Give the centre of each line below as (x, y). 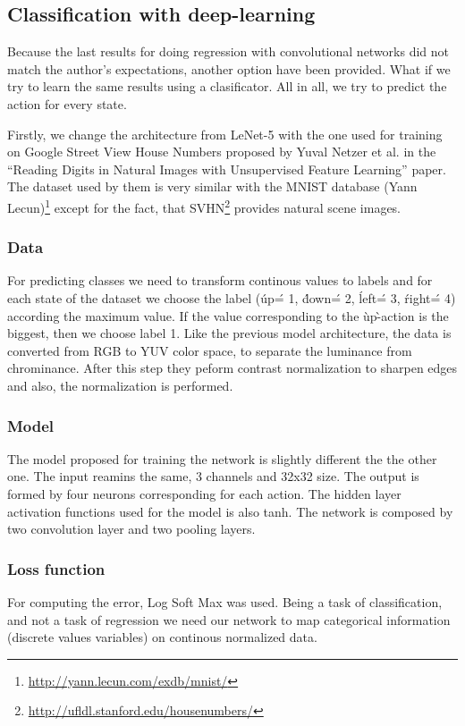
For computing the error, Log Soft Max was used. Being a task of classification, (225, 601)
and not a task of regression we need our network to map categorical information (229, 619)
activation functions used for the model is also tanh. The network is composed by (230, 511)
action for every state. (67, 103)
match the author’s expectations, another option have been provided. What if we (229, 68)
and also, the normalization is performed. (120, 385)
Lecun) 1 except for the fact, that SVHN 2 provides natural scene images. (204, 206)
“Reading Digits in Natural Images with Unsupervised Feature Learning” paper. (227, 169)
